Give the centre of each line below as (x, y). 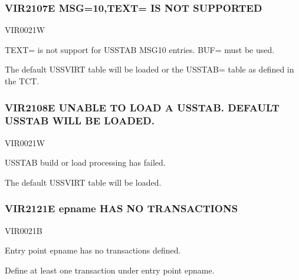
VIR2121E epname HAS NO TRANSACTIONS (121, 208)
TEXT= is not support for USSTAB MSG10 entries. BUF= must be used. (140, 49)
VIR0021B (24, 230)
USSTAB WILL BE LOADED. (80, 121)
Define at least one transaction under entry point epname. (110, 270)
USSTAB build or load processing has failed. (85, 162)
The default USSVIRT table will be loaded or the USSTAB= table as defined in (149, 69)
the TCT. (22, 81)
